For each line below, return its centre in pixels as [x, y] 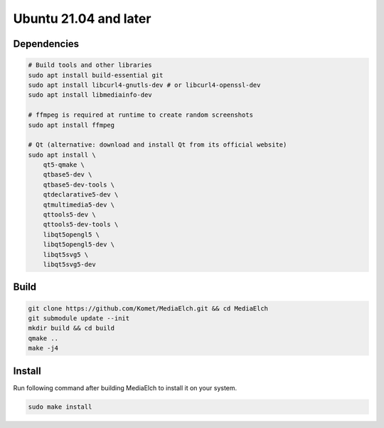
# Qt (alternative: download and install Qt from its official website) [158, 145]
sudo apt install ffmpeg [71, 125]
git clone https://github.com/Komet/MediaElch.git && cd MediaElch [148, 308]
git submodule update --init [79, 318]
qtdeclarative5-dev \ [81, 195]
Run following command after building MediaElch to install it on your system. [125, 387]
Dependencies [46, 44]
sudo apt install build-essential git [96, 75]
